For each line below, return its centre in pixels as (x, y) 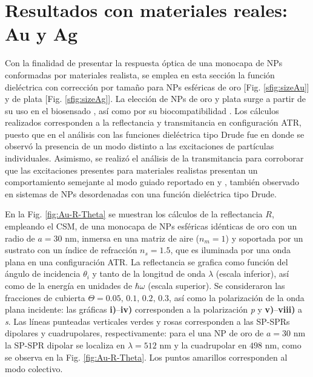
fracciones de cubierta (45, 297)
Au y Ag (41, 34)
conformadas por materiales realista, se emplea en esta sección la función (140, 74)
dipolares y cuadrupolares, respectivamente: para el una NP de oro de (134, 333)
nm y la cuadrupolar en (203, 345)
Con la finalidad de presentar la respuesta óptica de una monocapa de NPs (144, 63)
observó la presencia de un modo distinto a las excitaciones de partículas (140, 146)
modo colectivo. (34, 369)
